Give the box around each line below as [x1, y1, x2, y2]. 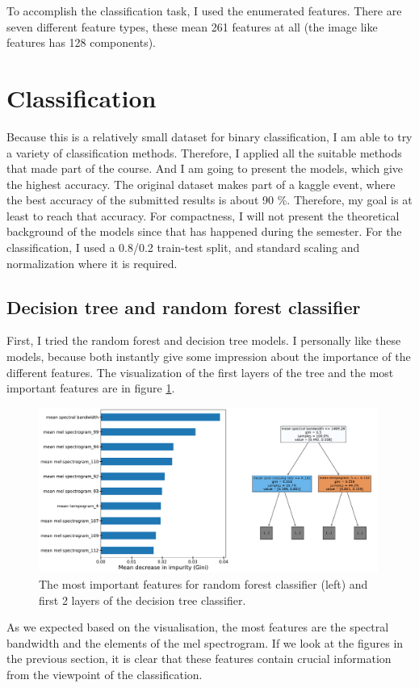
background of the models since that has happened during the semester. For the [6, 223, 402, 240]
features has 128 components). [6, 34, 156, 51]
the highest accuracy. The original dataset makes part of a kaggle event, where [6, 175, 396, 192]
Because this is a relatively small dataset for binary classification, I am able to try [6, 128, 413, 145]
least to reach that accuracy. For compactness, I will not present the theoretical [6, 207, 400, 224]
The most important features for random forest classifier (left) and [39, 575, 368, 592]
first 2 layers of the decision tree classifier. [39, 591, 246, 608]
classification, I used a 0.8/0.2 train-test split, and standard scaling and [6, 239, 360, 256]
